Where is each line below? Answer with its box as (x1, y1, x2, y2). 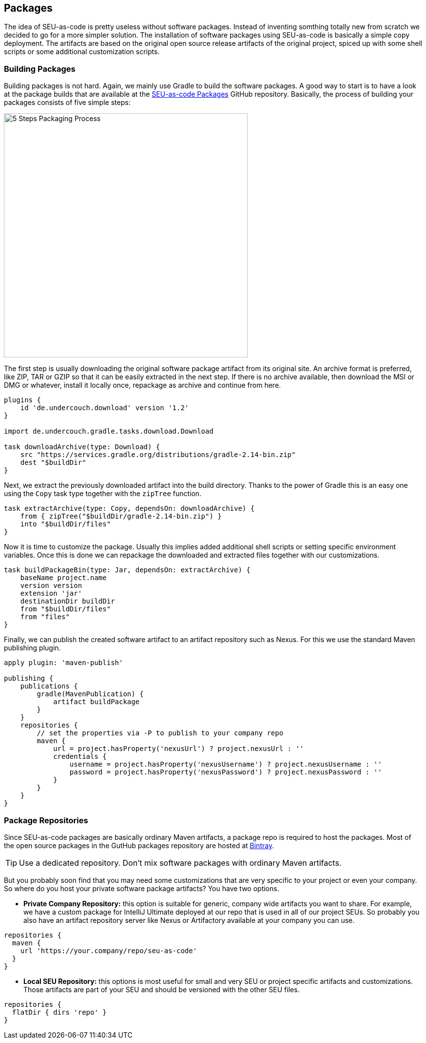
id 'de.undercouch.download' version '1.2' (20, 404, 189, 412)
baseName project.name (20, 574, 107, 582)
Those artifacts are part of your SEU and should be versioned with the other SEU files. (23, 985, 300, 994)
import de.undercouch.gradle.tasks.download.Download (4, 427, 213, 436)
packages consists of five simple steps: (4, 98, 131, 107)
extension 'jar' (20, 589, 82, 598)
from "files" (20, 613, 70, 621)
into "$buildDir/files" (20, 520, 111, 528)
